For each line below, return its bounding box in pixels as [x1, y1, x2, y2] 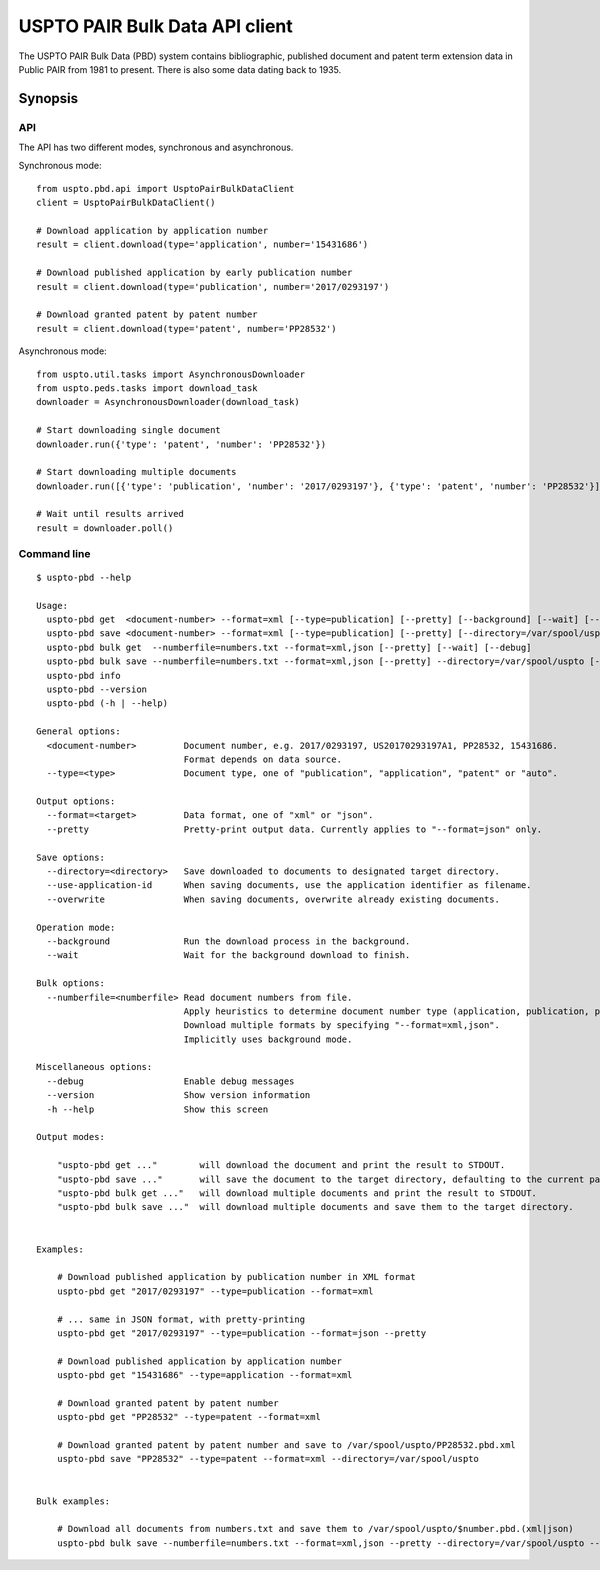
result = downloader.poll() [36, 522, 174, 534]
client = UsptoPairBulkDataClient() [36, 197, 216, 209]
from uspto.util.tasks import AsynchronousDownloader [36, 368, 305, 380]
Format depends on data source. [183, 753, 342, 765]
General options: [36, 726, 121, 737]
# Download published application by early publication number [36, 267, 353, 279]
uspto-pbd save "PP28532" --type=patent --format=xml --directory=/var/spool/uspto [56, 1453, 480, 1465]
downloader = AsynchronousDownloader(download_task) [36, 396, 300, 408]
